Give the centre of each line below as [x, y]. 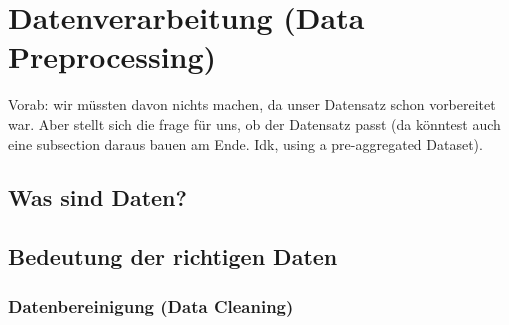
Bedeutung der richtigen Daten [173, 256]
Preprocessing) [112, 56]
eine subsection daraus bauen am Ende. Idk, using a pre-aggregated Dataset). [245, 143]
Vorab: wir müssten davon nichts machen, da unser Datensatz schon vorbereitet [252, 104]
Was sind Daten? [97, 197]
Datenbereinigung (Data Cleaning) [151, 305]
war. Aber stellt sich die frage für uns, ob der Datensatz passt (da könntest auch [254, 123]
